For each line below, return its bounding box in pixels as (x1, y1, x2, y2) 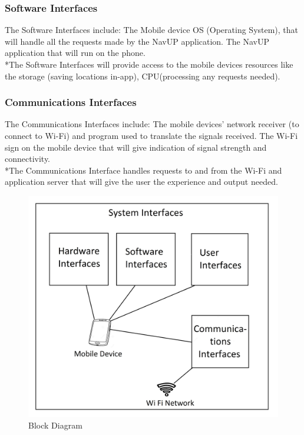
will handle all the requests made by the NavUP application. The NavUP (5, 35, 269, 47)
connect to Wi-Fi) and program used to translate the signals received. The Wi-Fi (5, 129, 298, 141)
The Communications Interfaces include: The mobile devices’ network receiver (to (5, 118, 299, 130)
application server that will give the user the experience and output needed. (5, 175, 278, 188)
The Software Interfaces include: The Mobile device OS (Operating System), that (5, 24, 299, 36)
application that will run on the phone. (5, 47, 146, 59)
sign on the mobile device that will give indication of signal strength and (5, 141, 267, 153)
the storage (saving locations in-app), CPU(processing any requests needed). (5, 69, 280, 82)
